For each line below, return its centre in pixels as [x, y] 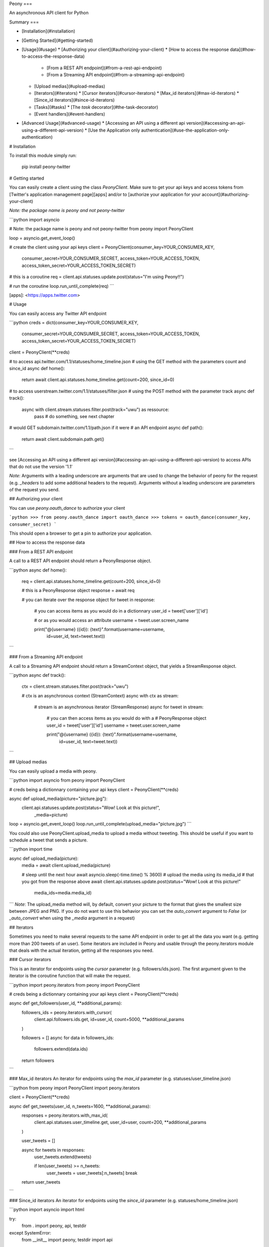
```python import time [31, 849]
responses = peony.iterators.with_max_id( [65, 1115]
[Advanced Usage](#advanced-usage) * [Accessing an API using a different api [103, 123]
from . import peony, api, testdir [54, 1226]
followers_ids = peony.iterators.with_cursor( [67, 1012]
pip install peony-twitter [46, 167]
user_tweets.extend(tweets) [63, 1157]
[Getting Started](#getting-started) [57, 40]
